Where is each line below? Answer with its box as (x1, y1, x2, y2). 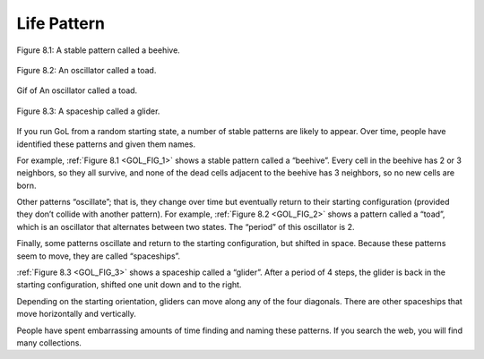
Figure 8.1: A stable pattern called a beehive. (16, 45, 181, 56)
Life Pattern (16, 13, 105, 33)
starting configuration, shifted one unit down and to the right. (16, 279, 242, 290)
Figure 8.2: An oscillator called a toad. (16, 64, 157, 75)
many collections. (16, 337, 82, 348)
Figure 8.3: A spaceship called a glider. (16, 106, 160, 116)
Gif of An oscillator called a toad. (16, 85, 138, 96)
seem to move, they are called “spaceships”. (16, 251, 181, 261)
